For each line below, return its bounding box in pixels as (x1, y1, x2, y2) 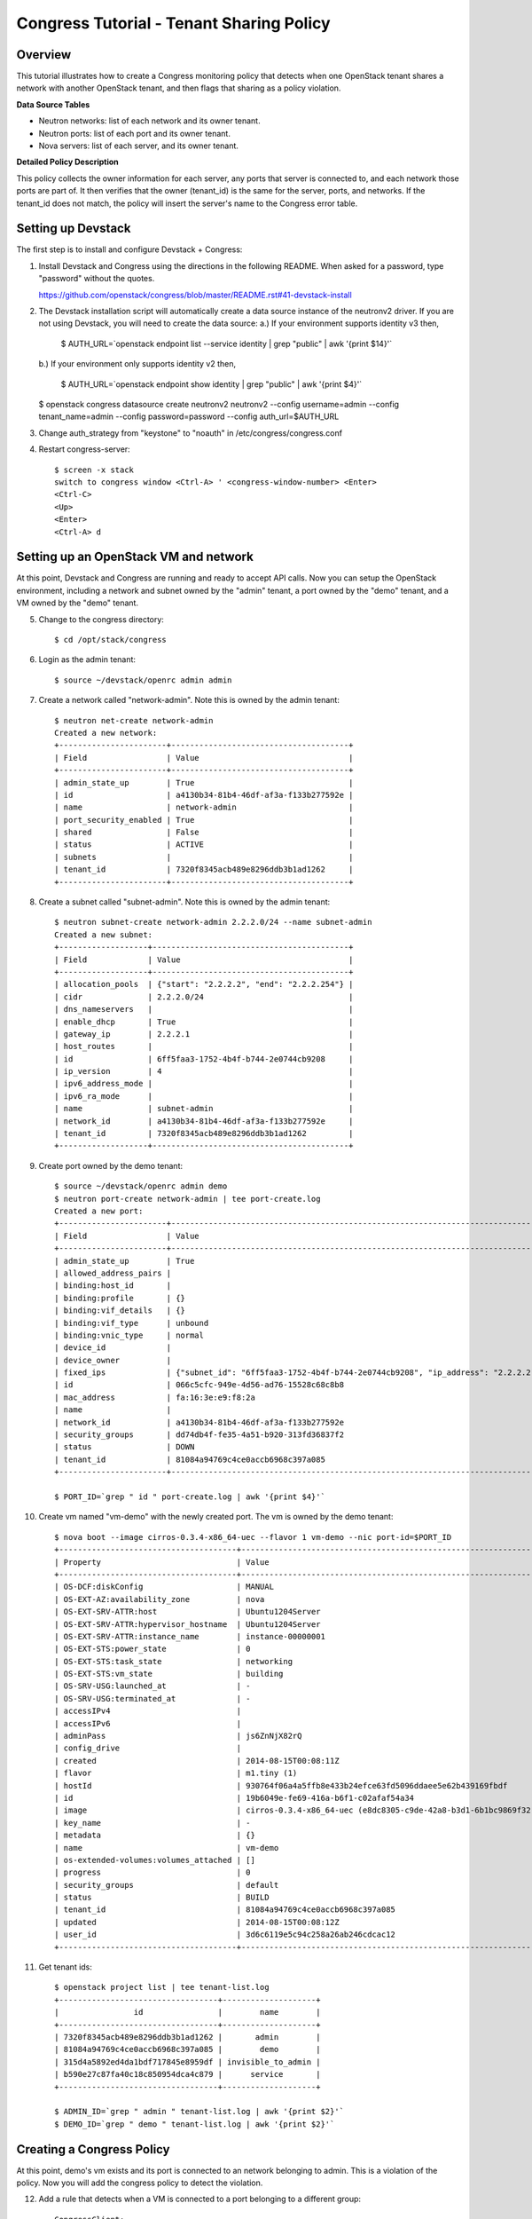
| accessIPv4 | (54, 1706, 242, 1717)
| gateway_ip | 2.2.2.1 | (54, 1029, 354, 1038)
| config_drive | (54, 1743, 242, 1753)
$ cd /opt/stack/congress (54, 635, 168, 644)
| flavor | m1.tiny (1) (54, 1768, 298, 1779)
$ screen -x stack (54, 464, 135, 475)
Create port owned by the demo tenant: (38, 1160, 184, 1171)
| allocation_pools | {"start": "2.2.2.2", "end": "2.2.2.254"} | (54, 979, 354, 990)
